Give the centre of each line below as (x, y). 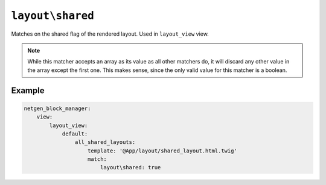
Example (28, 90)
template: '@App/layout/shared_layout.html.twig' (163, 151)
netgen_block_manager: (57, 108)
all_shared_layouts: (105, 142)
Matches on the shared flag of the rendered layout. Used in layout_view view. (110, 34)
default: (75, 134)
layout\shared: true (130, 167)
